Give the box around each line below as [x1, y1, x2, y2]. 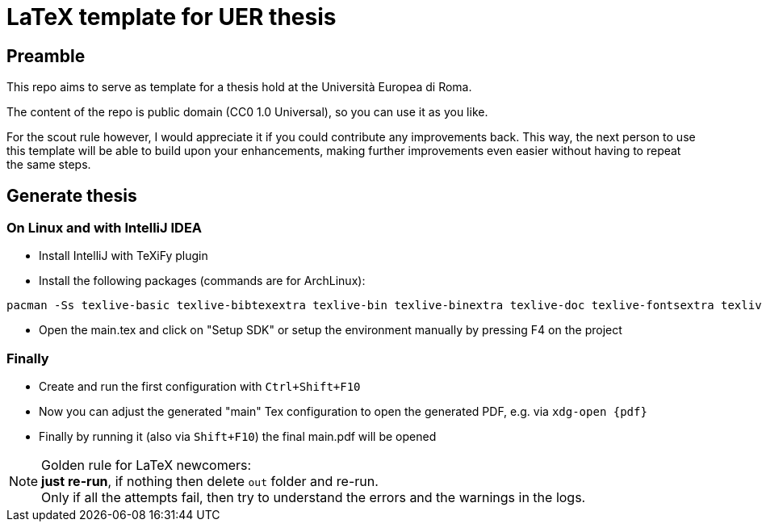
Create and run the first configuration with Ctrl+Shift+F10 [39, 379, 361, 394]
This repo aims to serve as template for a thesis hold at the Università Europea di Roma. [6, 80, 472, 94]
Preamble [6, 45, 86, 66]
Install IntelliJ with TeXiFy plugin [39, 249, 208, 263]
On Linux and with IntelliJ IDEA [6, 220, 203, 237]
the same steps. [6, 157, 91, 172]
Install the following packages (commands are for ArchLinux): [39, 274, 366, 288]
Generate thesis [6, 185, 137, 206]
